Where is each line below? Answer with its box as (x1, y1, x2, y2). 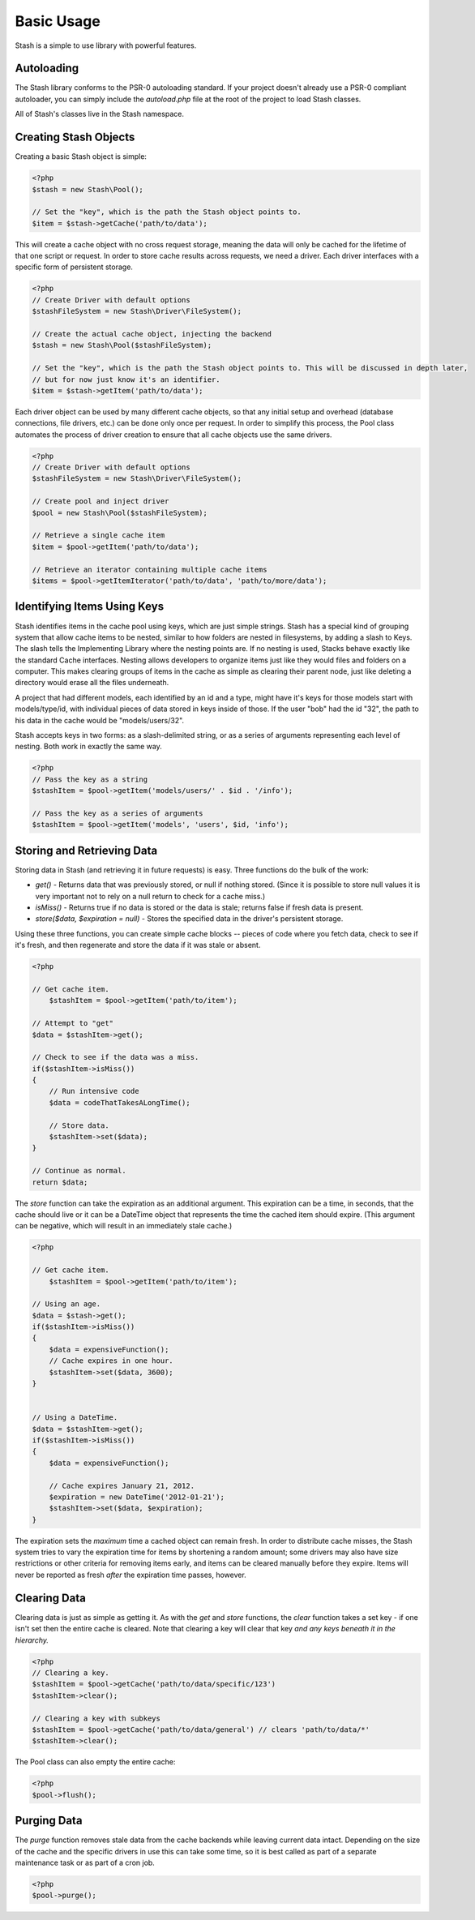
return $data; (32, 1177, 88, 1187)
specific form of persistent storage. (15, 262, 134, 272)
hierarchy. (15, 1635, 49, 1645)
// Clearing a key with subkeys (32, 1713, 161, 1723)
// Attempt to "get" (32, 1018, 113, 1028)
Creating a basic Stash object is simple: (15, 152, 148, 161)
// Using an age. (32, 1300, 101, 1309)
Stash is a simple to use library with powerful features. (15, 41, 197, 50)
